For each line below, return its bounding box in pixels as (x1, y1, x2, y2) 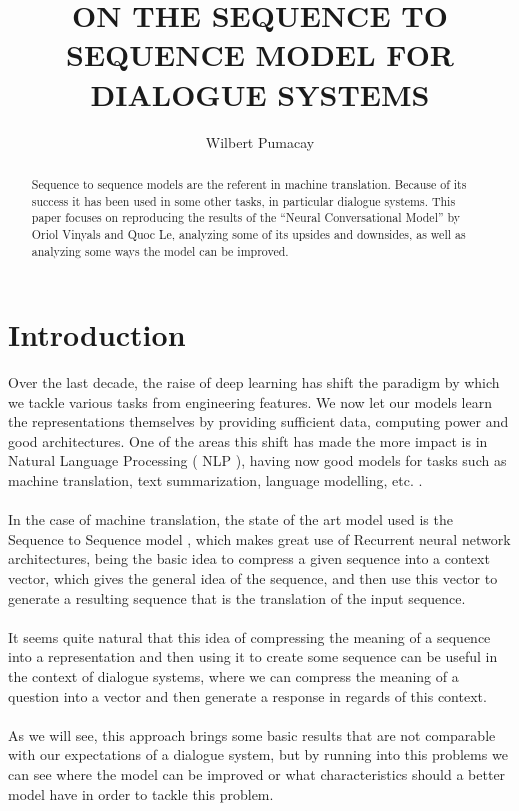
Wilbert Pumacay (205, 131, 315, 152)
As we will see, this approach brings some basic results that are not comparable (8, 724, 496, 745)
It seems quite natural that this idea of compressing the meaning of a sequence (8, 626, 491, 647)
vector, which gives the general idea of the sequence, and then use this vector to (8, 568, 498, 589)
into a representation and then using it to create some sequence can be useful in (8, 646, 498, 667)
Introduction (8, 314, 186, 355)
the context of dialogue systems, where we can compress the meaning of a (8, 666, 459, 687)
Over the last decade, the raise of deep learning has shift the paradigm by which (8, 372, 500, 393)
